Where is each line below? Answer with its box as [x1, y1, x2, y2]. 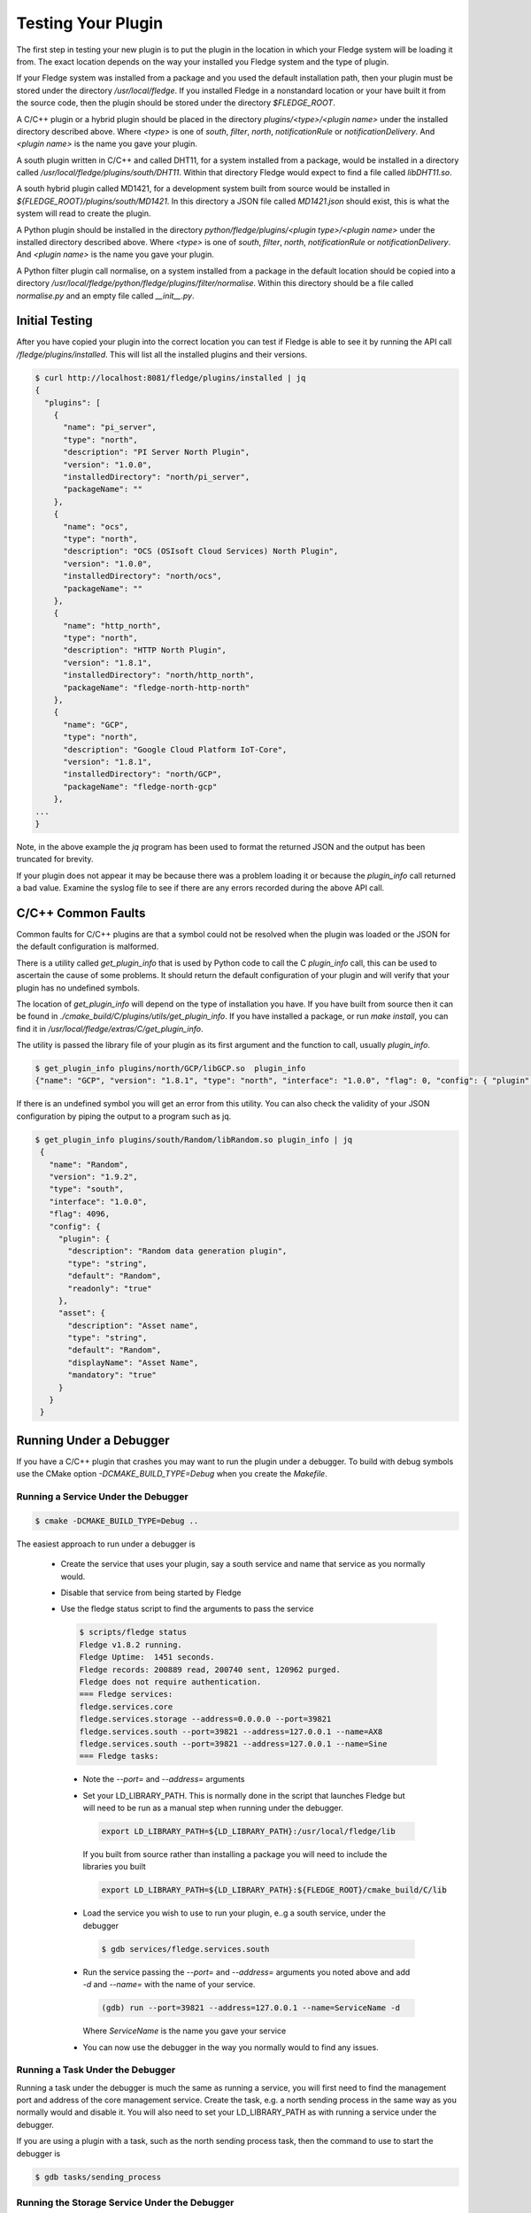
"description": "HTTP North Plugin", [63, 645, 227, 655]
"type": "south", [49, 1184, 124, 1194]
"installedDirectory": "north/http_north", [63, 670, 255, 681]
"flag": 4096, [49, 1209, 111, 1219]
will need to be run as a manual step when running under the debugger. [82, 1802, 344, 1814]
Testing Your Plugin [16, 13, 164, 33]
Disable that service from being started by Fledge [60, 1587, 242, 1598]
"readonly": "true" [67, 1284, 152, 1293]
